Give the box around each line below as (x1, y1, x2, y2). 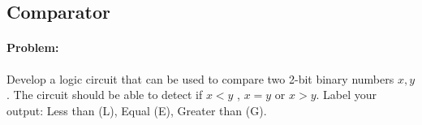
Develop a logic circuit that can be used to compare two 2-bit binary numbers (6, 70, 394, 87)
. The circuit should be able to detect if (6, 86, 203, 103)
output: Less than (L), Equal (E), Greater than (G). (6, 101, 267, 119)
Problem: (6, 39, 59, 56)
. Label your (316, 86, 377, 103)
